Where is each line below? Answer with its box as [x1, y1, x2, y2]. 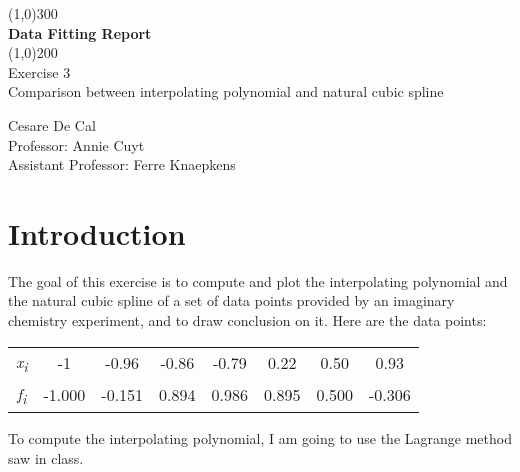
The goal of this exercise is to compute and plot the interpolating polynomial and [8, 270, 508, 291]
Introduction [8, 212, 186, 253]
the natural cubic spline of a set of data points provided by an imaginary [8, 290, 455, 311]
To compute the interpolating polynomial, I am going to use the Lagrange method [8, 428, 512, 449]
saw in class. [8, 447, 84, 468]
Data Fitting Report [8, 22, 152, 43]
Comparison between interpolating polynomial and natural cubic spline [8, 81, 444, 102]
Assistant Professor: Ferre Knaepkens [8, 154, 236, 175]
